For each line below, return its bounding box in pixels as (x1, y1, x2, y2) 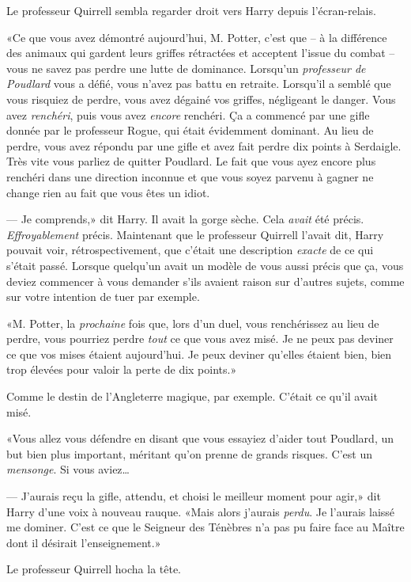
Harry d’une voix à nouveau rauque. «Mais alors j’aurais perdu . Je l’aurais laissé (6, 503, 395, 519)
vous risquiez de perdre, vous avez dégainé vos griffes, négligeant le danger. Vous (6, 90, 396, 107)
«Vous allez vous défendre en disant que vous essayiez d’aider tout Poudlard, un (6, 430, 394, 447)
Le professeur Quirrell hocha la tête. (6, 561, 182, 577)
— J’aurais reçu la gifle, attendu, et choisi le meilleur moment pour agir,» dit (6, 488, 381, 504)
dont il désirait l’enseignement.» (6, 534, 161, 550)
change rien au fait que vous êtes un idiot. (6, 184, 210, 200)
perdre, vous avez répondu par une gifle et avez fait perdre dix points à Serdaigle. (6, 137, 402, 154)
